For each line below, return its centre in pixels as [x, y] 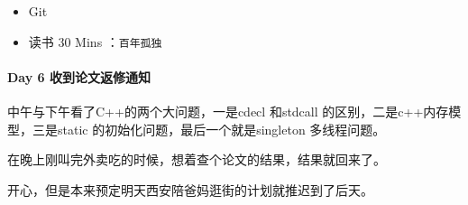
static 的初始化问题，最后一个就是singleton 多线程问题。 [221, 129]
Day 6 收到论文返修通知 [79, 76]
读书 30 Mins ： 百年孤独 [95, 41]
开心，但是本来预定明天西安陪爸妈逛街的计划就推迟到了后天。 [190, 189]
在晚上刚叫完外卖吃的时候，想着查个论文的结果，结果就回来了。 [197, 159]
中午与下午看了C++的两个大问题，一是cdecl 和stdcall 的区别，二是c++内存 [228, 112]
